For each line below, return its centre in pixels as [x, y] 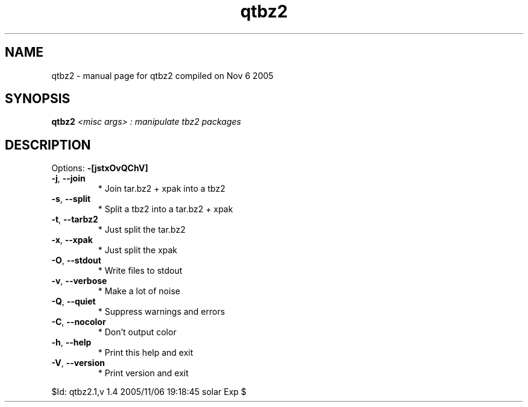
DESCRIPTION [48, 145]
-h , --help [71, 342]
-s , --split [71, 199]
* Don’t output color [137, 332]
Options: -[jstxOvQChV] [100, 168]
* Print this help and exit [146, 353]
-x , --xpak [72, 240]
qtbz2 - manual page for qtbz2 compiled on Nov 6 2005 [162, 75]
